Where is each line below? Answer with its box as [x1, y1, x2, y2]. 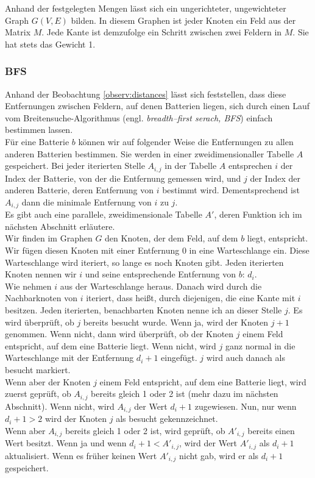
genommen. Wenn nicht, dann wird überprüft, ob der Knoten [5, 327, 234, 340]
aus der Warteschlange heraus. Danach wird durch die [60, 279, 262, 292]
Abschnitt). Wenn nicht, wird [5, 399, 115, 412]
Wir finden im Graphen [5, 232, 93, 244]
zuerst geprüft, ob [5, 387, 71, 400]
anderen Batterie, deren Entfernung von [5, 184, 154, 196]
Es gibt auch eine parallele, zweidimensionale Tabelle [5, 208, 202, 221]
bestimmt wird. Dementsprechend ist [162, 184, 300, 196]
